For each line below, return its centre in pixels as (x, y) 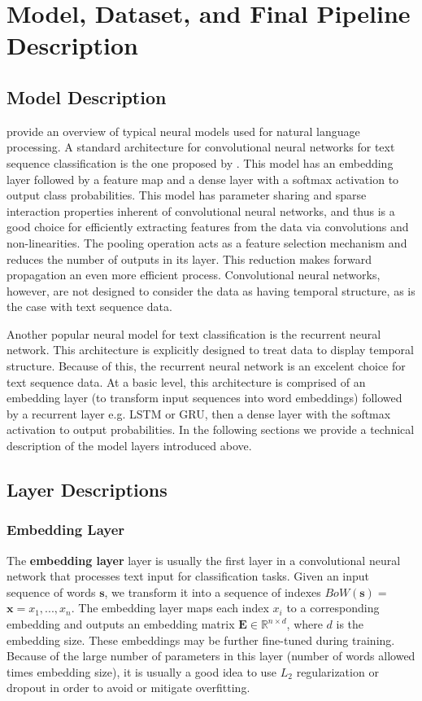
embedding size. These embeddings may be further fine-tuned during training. (201, 640)
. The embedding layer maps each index (170, 608)
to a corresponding (333, 608)
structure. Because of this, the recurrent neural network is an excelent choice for (206, 366)
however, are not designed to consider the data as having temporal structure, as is (211, 290)
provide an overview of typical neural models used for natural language (183, 131)
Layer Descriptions (87, 490)
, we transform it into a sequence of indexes (213, 591)
